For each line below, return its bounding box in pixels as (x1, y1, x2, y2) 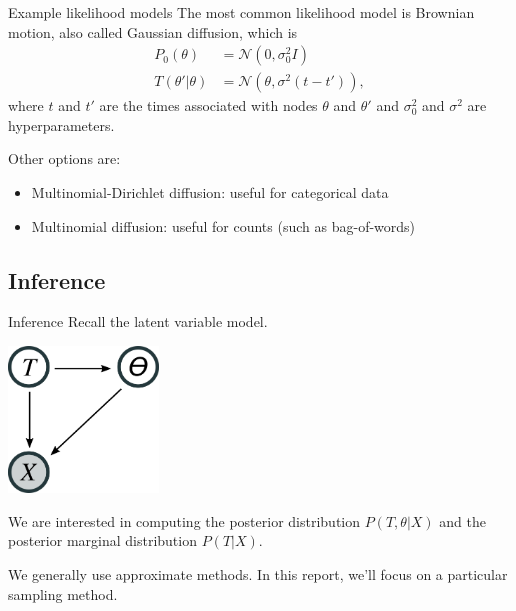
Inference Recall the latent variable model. (8, 311, 268, 332)
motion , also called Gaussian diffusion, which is (8, 21, 298, 42)
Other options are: (8, 148, 121, 169)
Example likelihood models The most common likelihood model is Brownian (8, 2, 475, 22)
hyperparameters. (8, 114, 115, 135)
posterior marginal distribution (8, 530, 197, 551)
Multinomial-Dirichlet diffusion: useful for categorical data (31, 182, 389, 203)
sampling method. (8, 583, 118, 604)
